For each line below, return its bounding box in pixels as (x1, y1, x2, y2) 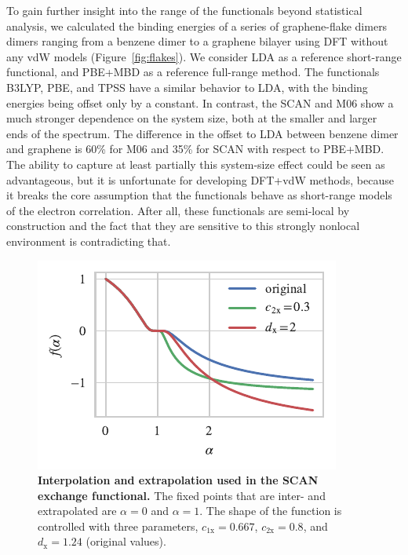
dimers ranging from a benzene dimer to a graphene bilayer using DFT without (6, 33, 388, 49)
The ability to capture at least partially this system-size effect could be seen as (6, 155, 385, 172)
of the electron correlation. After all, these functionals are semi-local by (6, 202, 350, 218)
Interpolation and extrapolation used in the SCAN (38, 472, 319, 488)
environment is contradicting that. (6, 232, 171, 249)
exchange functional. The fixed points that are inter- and (38, 487, 326, 503)
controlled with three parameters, (38, 517, 199, 534)
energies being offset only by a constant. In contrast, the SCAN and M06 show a (6, 94, 394, 111)
